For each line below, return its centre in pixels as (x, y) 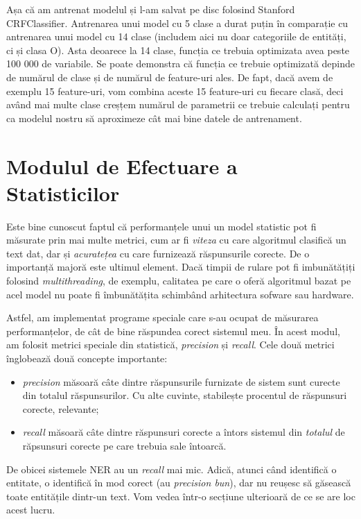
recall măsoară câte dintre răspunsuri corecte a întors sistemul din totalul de (184, 432)
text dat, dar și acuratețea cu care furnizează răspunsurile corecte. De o (158, 253)
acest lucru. (31, 510)
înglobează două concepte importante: (87, 358)
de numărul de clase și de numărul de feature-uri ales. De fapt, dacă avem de (170, 77)
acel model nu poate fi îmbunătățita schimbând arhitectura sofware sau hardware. (180, 294)
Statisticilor (63, 193)
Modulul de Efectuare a (122, 165)
